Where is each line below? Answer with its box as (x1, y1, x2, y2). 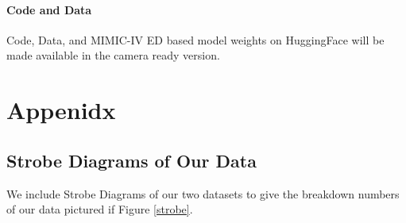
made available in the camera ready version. (6, 47, 220, 63)
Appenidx (6, 94, 116, 126)
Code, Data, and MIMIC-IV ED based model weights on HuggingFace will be (6, 31, 385, 48)
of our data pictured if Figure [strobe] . (6, 201, 193, 217)
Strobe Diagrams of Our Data (6, 148, 257, 172)
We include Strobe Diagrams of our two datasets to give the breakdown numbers (6, 185, 400, 202)
